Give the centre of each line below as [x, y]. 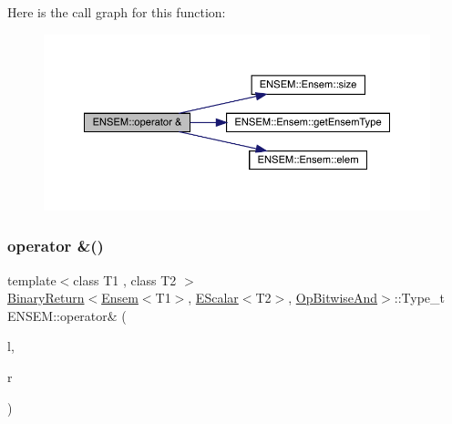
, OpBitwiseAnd [333, 298]
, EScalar [213, 298]
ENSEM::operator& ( [67, 315]
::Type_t [419, 298]
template [32, 279]
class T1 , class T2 [125, 279]
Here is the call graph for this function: [117, 12]
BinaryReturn [46, 298]
